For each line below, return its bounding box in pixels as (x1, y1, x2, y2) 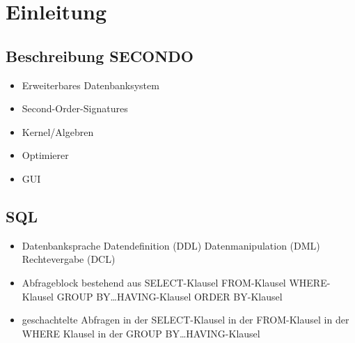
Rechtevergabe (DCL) (22, 252, 116, 266)
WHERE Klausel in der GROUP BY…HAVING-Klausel (22, 326, 260, 340)
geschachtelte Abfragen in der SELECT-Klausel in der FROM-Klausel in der (22, 312, 349, 327)
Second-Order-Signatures (22, 101, 128, 116)
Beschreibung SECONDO (6, 45, 194, 66)
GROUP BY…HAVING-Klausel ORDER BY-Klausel (56, 289, 283, 303)
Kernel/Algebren (22, 124, 94, 139)
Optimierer (22, 148, 69, 162)
